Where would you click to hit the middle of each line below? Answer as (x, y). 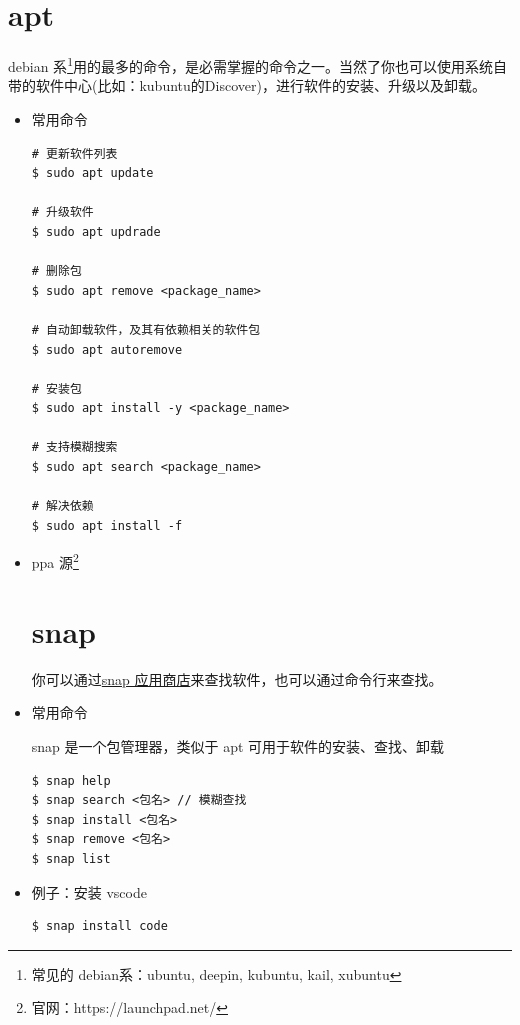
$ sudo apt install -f (107, 525)
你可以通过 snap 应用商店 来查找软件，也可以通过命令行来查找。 (237, 678)
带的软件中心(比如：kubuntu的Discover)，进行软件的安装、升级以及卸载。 (247, 85)
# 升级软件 (62, 212)
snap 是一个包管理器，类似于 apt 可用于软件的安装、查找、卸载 (238, 746)
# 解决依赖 (62, 506)
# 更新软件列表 (74, 153)
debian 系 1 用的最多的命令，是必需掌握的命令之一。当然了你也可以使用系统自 (257, 64)
